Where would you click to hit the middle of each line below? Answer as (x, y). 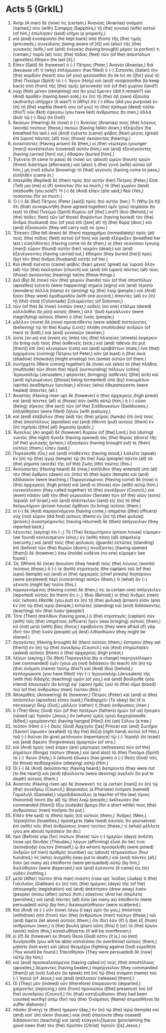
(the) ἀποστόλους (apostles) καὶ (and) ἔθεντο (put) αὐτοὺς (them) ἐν (83, 421)
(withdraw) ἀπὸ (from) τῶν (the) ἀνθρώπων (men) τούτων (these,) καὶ (84, 915)
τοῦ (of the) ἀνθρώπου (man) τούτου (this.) (57, 689)
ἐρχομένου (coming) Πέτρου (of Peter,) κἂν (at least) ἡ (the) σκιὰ (79, 353)
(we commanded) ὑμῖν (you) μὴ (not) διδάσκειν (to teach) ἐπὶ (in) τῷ (82, 663)
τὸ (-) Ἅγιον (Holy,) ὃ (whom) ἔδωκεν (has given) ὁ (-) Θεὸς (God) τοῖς (85, 757)
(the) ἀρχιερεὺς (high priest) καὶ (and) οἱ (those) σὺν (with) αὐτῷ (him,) (85, 485)
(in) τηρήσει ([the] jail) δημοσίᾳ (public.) (53, 427)
